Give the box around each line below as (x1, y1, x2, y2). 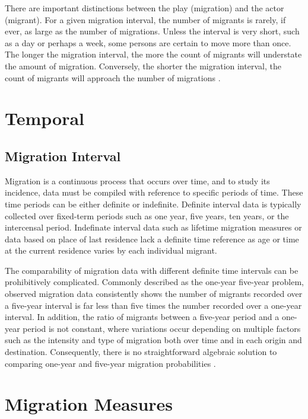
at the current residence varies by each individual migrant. (5, 244, 217, 257)
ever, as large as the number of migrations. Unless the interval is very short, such (5, 25, 300, 37)
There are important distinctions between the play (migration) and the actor (5, 2, 284, 14)
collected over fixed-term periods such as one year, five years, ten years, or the (5, 209, 289, 222)
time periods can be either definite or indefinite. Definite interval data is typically (5, 197, 301, 210)
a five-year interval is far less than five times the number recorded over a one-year (5, 299, 302, 311)
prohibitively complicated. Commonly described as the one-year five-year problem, (5, 276, 304, 288)
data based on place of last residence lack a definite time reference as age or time (5, 232, 299, 245)
